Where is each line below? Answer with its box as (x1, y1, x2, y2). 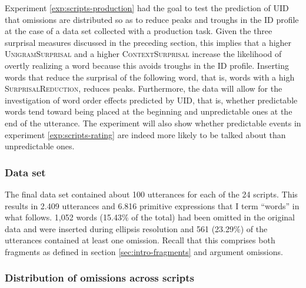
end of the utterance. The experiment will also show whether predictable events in (5, 116, 301, 129)
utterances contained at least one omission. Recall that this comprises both (5, 234, 275, 246)
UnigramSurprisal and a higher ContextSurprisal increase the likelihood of (5, 48, 282, 60)
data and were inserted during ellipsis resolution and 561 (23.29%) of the (5, 222, 268, 235)
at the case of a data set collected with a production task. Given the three (5, 25, 272, 37)
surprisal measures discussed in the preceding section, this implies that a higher (5, 36, 292, 48)
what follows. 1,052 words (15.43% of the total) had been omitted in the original (5, 211, 295, 223)
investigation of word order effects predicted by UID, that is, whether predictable (5, 93, 298, 106)
